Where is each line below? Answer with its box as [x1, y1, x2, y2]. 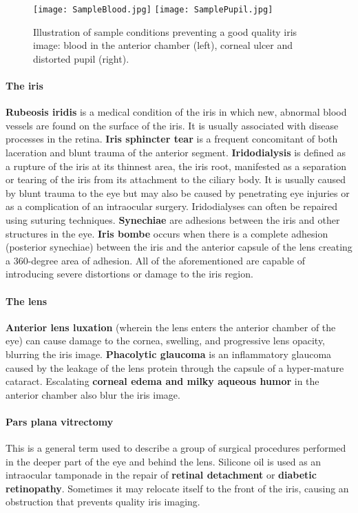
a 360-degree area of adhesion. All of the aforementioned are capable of [6, 253, 305, 267]
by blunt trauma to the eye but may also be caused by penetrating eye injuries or [6, 185, 350, 200]
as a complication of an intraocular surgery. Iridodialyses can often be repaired [6, 199, 338, 213]
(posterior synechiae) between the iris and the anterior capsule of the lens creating [6, 240, 352, 254]
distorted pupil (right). [33, 51, 129, 65]
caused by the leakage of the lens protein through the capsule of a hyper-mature [6, 360, 344, 375]
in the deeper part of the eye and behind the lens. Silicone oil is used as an [6, 454, 322, 468]
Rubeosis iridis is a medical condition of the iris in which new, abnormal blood [6, 105, 347, 119]
